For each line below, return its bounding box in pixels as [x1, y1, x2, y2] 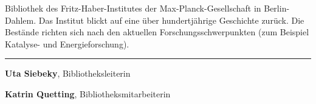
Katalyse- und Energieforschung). [5, 37, 129, 50]
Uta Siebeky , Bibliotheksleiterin [5, 67, 131, 80]
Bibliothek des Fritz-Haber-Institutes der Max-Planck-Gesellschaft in [5, 2, 261, 14]
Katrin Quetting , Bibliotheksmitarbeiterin [5, 87, 171, 100]
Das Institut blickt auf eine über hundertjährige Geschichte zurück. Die [38, 13, 304, 26]
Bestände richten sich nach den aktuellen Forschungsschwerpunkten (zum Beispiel [5, 26, 309, 38]
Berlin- [264, 2, 290, 14]
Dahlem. [5, 13, 36, 26]
